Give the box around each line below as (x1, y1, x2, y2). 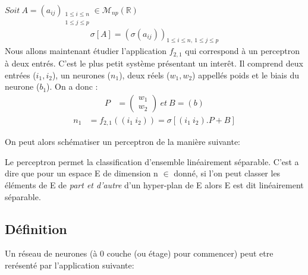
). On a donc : (46, 80, 98, 93)
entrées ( (5, 68, 36, 81)
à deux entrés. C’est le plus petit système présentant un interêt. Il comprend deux (5, 56, 303, 69)
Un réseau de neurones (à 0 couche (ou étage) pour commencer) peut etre (5, 247, 274, 260)
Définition (5, 219, 67, 238)
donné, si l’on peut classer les (174, 167, 281, 179)
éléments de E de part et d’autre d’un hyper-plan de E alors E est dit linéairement (5, 178, 304, 191)
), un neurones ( (52, 68, 111, 81)
